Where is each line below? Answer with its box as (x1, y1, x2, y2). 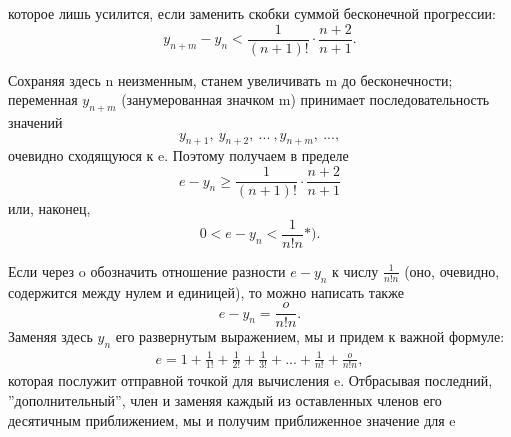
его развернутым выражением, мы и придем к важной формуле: (115, 326, 505, 347)
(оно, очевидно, (404, 260, 500, 281)
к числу (332, 260, 379, 281)
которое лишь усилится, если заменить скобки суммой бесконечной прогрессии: (8, 3, 496, 23)
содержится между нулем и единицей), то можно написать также (8, 281, 404, 302)
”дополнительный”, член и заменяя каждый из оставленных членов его (8, 389, 442, 410)
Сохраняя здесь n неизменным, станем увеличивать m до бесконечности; (8, 69, 453, 90)
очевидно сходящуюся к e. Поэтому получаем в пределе (8, 145, 349, 166)
